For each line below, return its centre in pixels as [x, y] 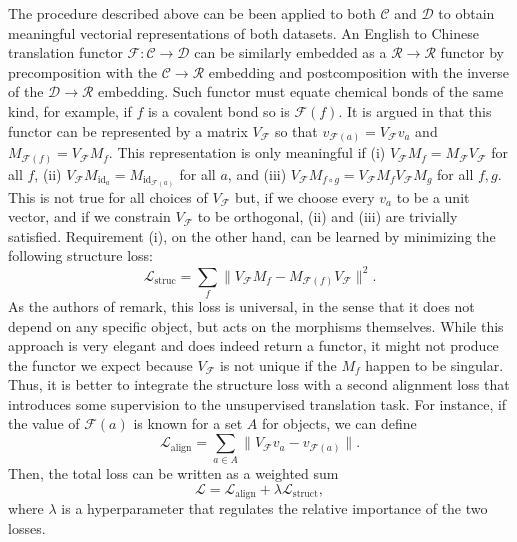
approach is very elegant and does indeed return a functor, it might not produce [253, 345]
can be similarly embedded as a [290, 52]
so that [296, 130]
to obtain [466, 13]
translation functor [65, 52]
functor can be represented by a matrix [128, 130]
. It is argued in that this [415, 110]
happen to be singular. [434, 364]
